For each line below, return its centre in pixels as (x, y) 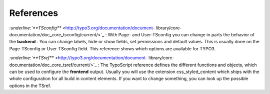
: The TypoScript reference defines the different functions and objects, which (177, 65)
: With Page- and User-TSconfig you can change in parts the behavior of (180, 34)
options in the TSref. (30, 86)
